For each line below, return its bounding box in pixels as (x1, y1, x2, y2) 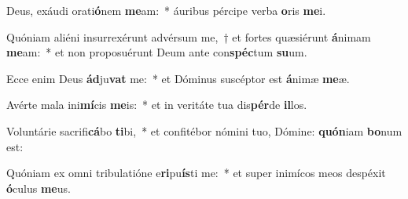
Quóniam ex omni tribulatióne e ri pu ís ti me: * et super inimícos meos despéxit (6, 165, 386, 181)
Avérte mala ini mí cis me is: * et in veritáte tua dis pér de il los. (6, 96, 307, 113)
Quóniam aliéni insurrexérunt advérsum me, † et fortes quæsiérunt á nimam (6, 28, 371, 45)
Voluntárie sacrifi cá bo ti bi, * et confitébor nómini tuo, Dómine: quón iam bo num (6, 122, 402, 139)
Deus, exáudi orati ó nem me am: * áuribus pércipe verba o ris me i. (6, 2, 326, 18)
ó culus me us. (6, 179, 71, 196)
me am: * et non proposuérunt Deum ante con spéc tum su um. (6, 44, 307, 60)
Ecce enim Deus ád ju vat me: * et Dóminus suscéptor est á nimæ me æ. (6, 70, 350, 86)
